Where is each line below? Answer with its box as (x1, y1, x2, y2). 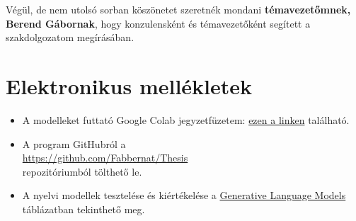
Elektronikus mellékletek (6, 71, 253, 100)
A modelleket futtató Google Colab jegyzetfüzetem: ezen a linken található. (22, 112, 350, 127)
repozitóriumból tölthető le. (22, 164, 142, 178)
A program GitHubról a (22, 136, 126, 151)
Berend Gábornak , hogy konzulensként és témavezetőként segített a (6, 16, 311, 30)
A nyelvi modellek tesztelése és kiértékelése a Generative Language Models (22, 188, 346, 203)
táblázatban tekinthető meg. (22, 201, 145, 216)
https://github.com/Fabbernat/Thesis (22, 150, 188, 165)
